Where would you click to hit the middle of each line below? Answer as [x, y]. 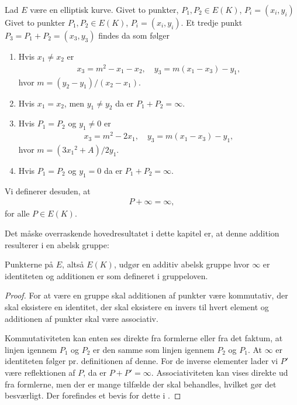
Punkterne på [29, 264]
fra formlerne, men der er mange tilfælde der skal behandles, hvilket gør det [141, 384]
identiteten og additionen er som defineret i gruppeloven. [106, 275]
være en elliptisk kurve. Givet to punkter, [104, 9]
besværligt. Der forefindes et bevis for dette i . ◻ [93, 395]
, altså [73, 264]
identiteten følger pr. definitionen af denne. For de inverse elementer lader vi [141, 361]
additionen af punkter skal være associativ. [82, 318]
